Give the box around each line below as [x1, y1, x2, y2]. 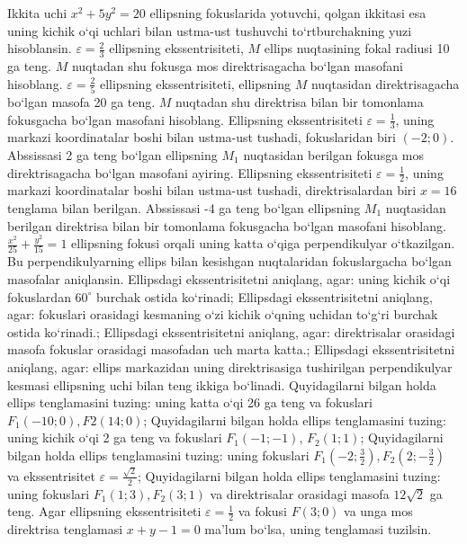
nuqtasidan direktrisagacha [310, 74, 460, 93]
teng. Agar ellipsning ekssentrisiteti [7, 502, 202, 521]
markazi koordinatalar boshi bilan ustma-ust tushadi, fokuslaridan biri [7, 128, 396, 147]
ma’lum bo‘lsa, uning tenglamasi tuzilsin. [204, 519, 432, 538]
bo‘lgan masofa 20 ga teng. [7, 92, 156, 111]
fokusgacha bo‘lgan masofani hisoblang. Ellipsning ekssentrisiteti [7, 110, 363, 129]
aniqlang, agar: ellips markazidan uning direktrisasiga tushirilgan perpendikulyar [7, 358, 453, 377]
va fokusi [238, 502, 288, 521]
